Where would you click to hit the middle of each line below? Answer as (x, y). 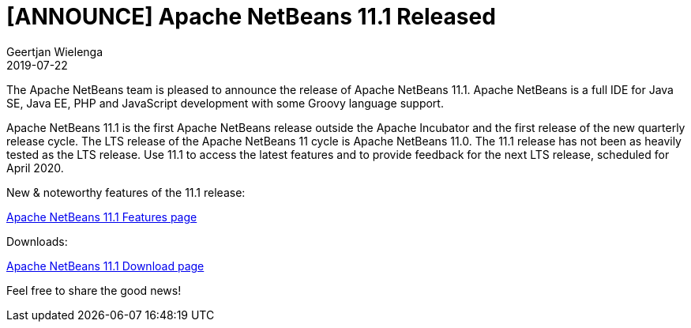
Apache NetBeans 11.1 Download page (105, 266)
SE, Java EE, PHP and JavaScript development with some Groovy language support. (225, 103)
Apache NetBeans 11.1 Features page (102, 217)
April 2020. (35, 168)
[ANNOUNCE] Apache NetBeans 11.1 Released (251, 17)
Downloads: (37, 241)
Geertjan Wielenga (55, 51)
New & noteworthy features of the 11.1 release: (126, 192)
